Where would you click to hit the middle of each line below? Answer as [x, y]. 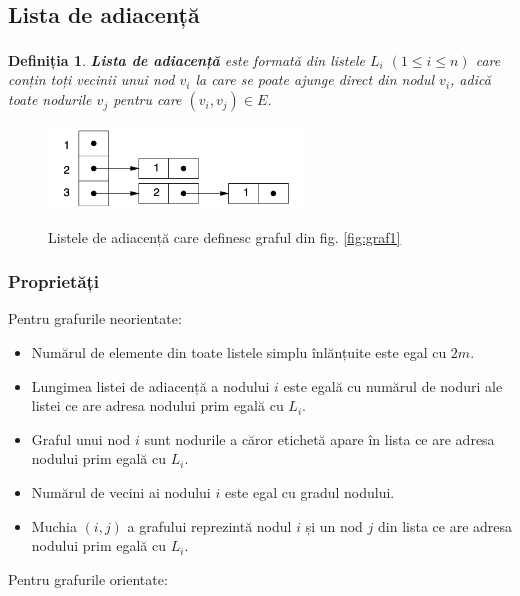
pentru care [147, 99]
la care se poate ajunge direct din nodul [315, 79]
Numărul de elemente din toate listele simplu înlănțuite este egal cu [239, 351]
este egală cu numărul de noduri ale [393, 385]
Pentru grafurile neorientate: [95, 318]
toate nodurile [50, 99]
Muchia [54, 525]
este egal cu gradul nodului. [309, 491]
